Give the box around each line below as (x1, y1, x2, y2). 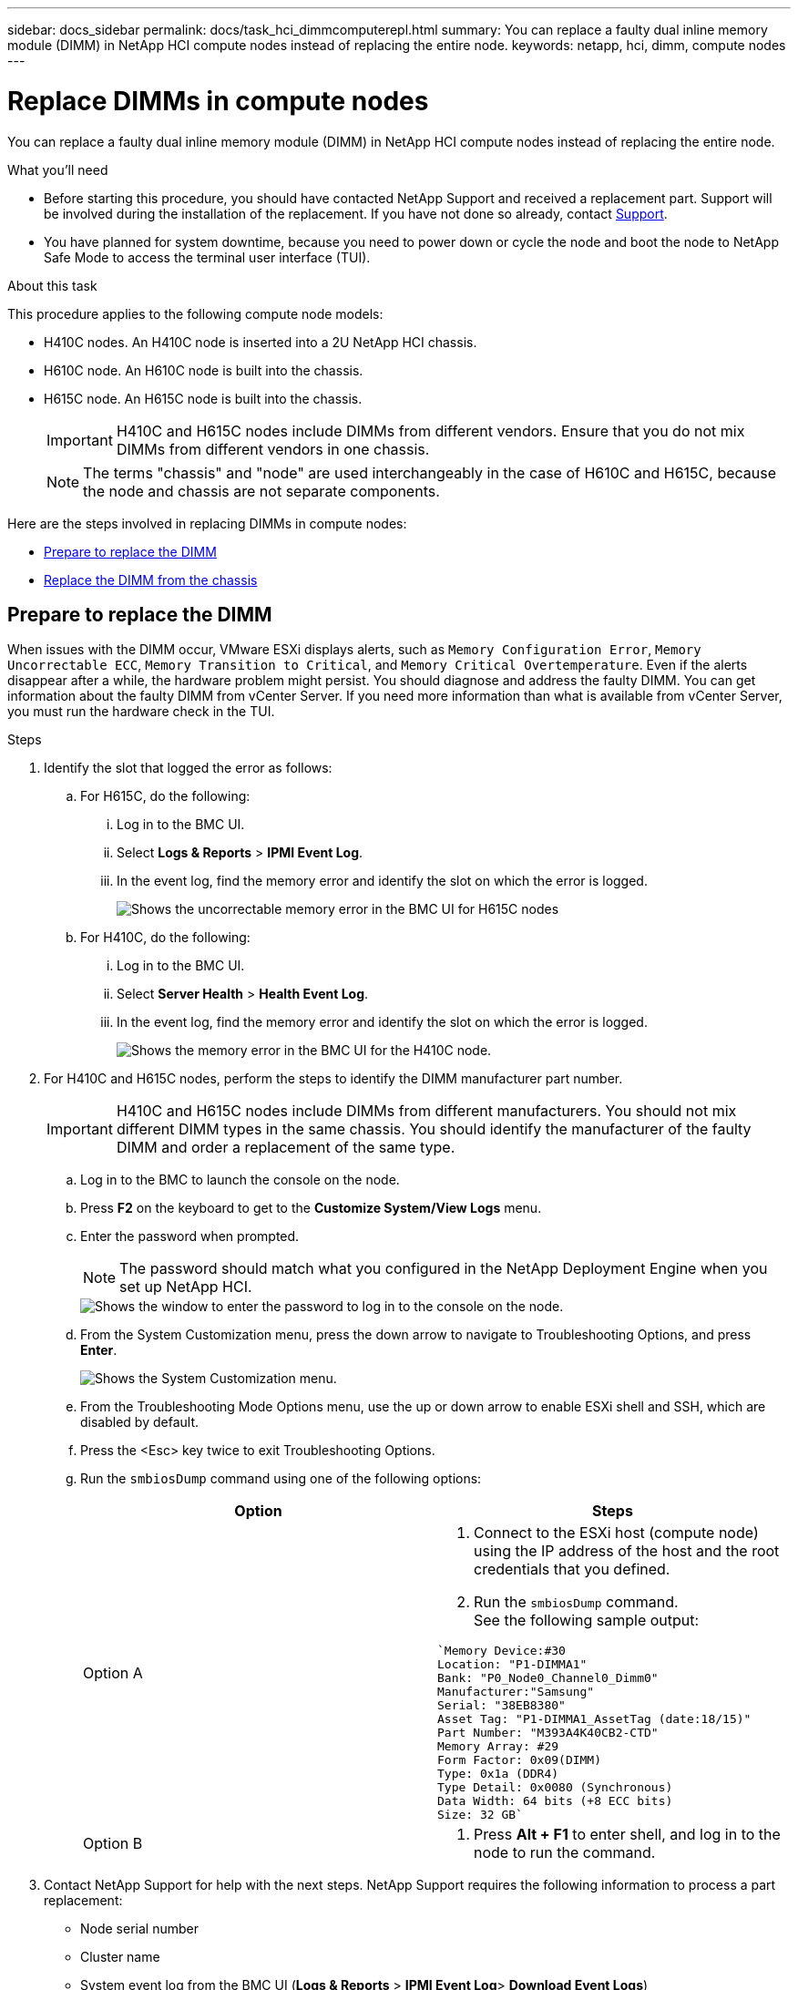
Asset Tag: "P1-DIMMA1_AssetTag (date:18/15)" (437, 1712, 752, 1727)
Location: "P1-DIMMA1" (437, 1657, 588, 1672)
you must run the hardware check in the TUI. (7, 703, 275, 720)
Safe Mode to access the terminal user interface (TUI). (44, 249, 371, 265)
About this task (7, 277, 97, 293)
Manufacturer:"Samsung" (437, 1685, 595, 1699)
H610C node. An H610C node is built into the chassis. (44, 362, 363, 378)
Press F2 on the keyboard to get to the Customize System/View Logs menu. (80, 1200, 542, 1216)
